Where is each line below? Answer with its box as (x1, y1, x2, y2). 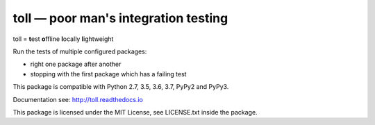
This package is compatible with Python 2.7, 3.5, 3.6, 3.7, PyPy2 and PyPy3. (12, 83, 229, 91)
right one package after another (30, 60, 122, 69)
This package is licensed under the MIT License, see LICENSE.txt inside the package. (12, 108, 258, 116)
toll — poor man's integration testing (12, 10, 228, 26)
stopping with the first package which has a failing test (30, 69, 187, 78)
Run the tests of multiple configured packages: (12, 47, 147, 56)
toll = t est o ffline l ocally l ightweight (12, 35, 114, 43)
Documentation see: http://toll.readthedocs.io (12, 95, 144, 103)
